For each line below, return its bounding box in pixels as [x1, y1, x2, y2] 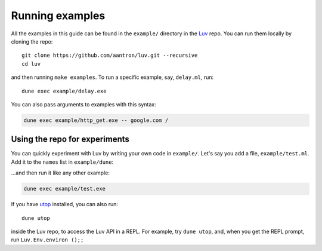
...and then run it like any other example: [11, 169, 110, 176]
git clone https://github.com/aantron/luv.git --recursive [21, 52, 198, 59]
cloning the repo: [11, 38, 53, 45]
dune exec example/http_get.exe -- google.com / [23, 117, 169, 124]
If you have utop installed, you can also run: [11, 201, 119, 208]
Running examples [11, 9, 106, 22]
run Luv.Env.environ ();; [11, 236, 84, 243]
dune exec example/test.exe [23, 185, 106, 192]
